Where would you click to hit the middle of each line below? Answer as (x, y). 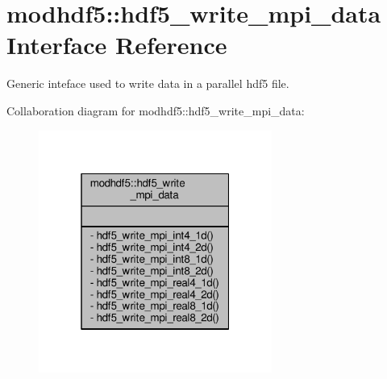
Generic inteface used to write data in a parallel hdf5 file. (148, 83)
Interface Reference (117, 45)
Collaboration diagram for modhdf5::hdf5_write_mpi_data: (156, 110)
